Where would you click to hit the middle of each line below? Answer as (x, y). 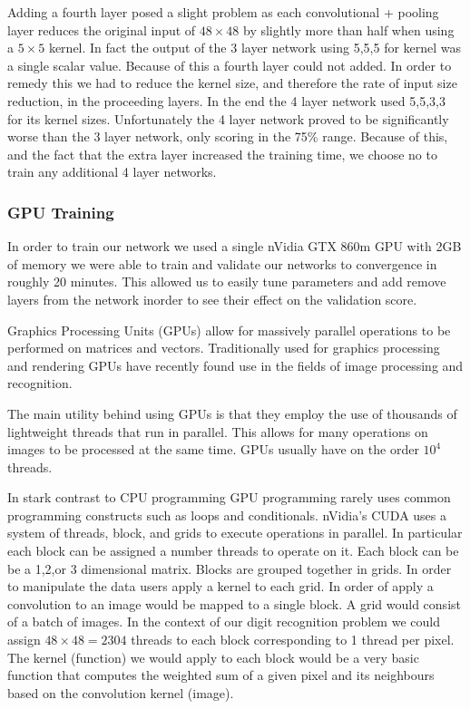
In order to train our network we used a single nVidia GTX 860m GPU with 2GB (235, 246)
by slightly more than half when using (348, 29)
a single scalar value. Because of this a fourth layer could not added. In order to (230, 65)
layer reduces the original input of (102, 29)
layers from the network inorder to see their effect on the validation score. (212, 299)
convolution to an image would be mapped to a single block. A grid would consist (234, 603)
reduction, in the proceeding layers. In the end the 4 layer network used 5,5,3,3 (226, 100)
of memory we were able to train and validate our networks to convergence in (222, 263)
